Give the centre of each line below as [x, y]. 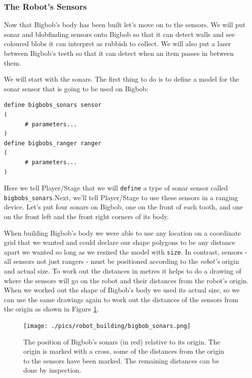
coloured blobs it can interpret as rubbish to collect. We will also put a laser [117, 43]
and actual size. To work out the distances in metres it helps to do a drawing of [123, 271]
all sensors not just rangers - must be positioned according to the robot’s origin [122, 261]
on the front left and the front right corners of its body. [87, 216]
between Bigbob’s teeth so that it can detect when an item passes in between [119, 53]
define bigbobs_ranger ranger [53, 143]
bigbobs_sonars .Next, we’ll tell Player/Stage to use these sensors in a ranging [121, 197]
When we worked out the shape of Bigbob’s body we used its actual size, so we [122, 290]
